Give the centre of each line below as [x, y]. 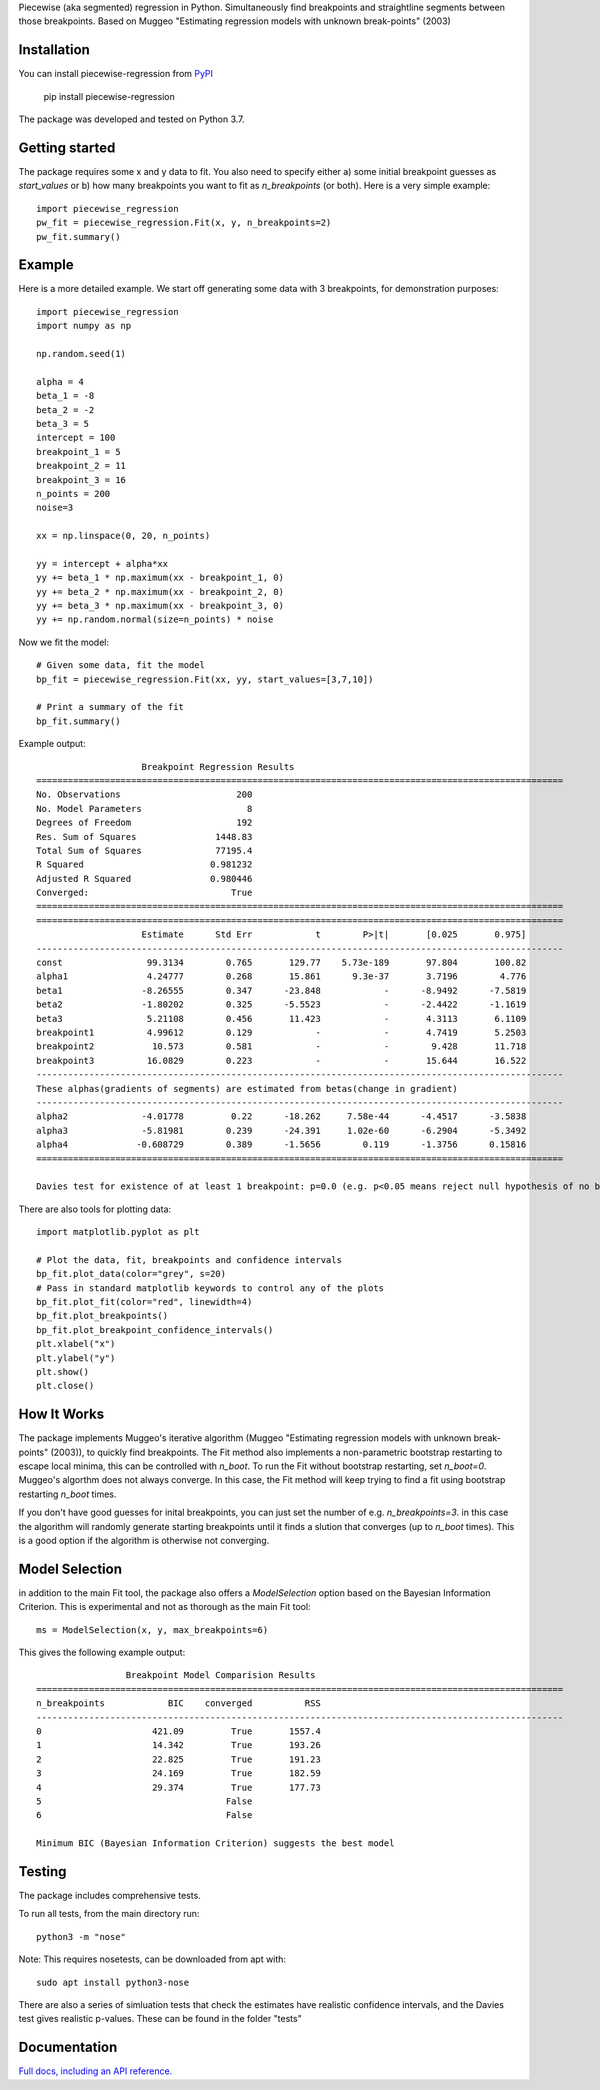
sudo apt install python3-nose [113, 1982]
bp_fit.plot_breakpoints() [102, 1316]
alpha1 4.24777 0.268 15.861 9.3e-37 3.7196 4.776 [281, 976]
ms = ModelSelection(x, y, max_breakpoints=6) [152, 1629]
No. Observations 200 [144, 794]
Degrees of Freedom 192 [144, 823]
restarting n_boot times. [67, 1494]
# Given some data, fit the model [120, 665]
